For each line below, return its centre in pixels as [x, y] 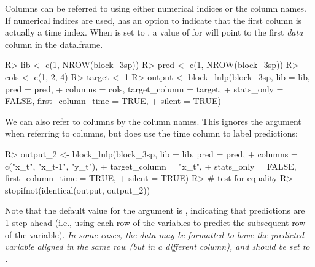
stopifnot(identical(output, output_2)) [78, 190]
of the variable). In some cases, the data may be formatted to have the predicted [154, 234]
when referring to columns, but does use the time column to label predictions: [151, 133]
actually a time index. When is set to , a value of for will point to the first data [154, 32]
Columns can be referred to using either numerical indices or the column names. [156, 8]
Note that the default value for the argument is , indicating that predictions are [155, 210]
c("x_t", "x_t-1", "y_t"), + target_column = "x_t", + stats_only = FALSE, [151, 166]
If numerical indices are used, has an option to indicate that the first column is [154, 20]
